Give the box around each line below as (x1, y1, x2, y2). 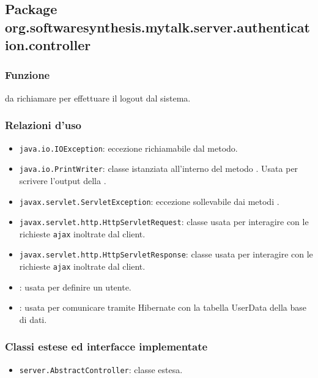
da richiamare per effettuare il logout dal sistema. (5, 91, 191, 104)
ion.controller (5, 35, 91, 54)
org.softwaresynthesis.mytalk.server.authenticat (5, 17, 310, 36)
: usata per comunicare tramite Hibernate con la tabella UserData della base (19, 301, 307, 314)
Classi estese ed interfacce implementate (5, 339, 208, 354)
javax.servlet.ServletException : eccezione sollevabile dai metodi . (19, 195, 279, 207)
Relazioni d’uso (5, 117, 81, 133)
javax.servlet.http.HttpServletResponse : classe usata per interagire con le (19, 248, 313, 261)
